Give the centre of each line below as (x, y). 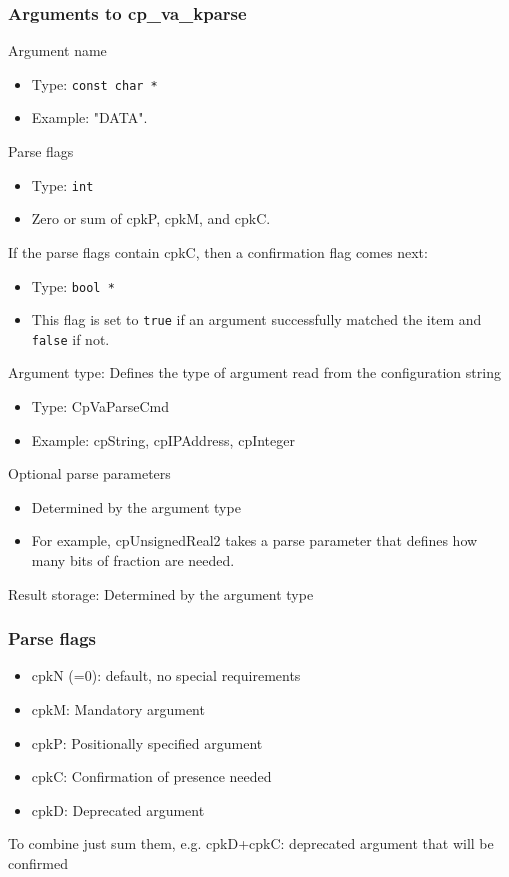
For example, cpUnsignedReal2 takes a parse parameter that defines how (254, 540)
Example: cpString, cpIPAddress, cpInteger (163, 439)
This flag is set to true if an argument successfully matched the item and (256, 319)
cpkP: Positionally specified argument (147, 742)
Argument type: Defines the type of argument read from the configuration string (254, 372)
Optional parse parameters (89, 473)
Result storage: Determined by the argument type (161, 593)
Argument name (57, 50)
